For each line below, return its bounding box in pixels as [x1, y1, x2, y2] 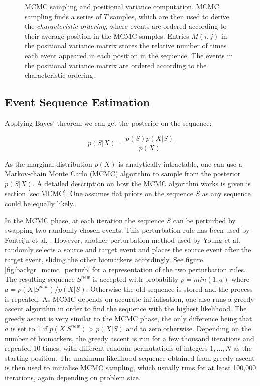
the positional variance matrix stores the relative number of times [25, 40, 227, 51]
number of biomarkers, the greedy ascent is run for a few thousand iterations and [5, 333, 254, 343]
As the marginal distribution [5, 158, 92, 169]
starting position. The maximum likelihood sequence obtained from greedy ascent [5, 352, 255, 363]
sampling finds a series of [25, 11, 102, 21]
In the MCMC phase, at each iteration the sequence [5, 215, 164, 225]
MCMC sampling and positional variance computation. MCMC [25, 1, 219, 11]
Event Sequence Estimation [5, 94, 150, 110]
